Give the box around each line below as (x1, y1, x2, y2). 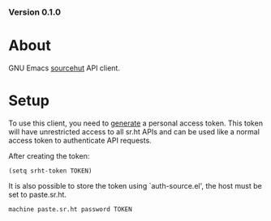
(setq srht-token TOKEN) (8, 167, 92, 175)
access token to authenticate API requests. (8, 135, 152, 145)
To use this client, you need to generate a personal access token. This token (8, 118, 264, 128)
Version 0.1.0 (8, 6, 61, 18)
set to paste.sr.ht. (8, 189, 67, 199)
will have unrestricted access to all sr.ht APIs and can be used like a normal (8, 126, 260, 136)
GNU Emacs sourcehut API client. (8, 63, 120, 73)
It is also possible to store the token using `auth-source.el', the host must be (8, 181, 262, 190)
